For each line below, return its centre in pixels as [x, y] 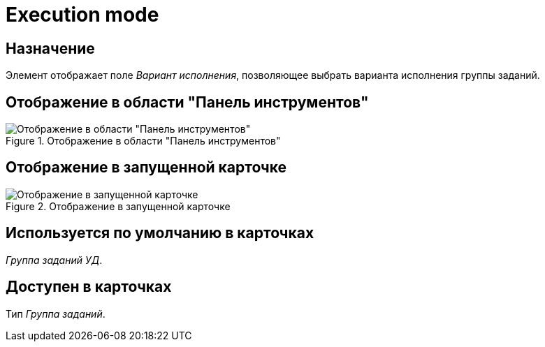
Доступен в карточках [89, 287]
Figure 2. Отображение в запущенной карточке [118, 206]
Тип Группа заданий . [56, 313]
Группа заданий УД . [54, 260]
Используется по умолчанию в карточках [160, 233]
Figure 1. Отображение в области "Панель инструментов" [143, 141]
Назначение [50, 48]
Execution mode [82, 15]
